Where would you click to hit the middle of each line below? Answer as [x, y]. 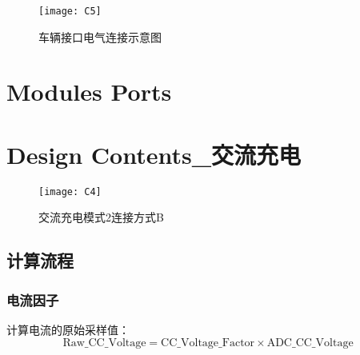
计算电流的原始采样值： [68, 329]
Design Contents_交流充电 [154, 154]
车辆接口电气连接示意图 [100, 36]
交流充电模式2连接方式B [101, 217]
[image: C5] [70, 11]
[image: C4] [70, 191]
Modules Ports [89, 92]
